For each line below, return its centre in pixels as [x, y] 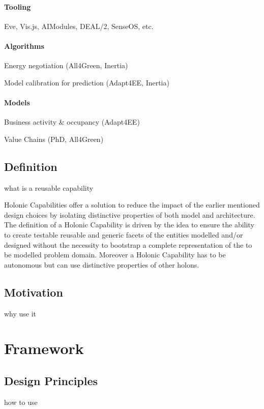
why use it [20, 313]
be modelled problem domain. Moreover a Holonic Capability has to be [115, 255]
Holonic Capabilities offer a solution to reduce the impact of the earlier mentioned [132, 205]
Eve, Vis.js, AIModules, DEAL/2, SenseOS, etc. [79, 26]
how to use [21, 402]
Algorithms [24, 46]
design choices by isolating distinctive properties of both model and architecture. [130, 214]
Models [17, 102]
